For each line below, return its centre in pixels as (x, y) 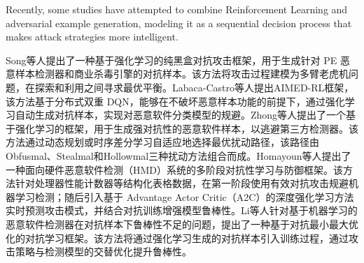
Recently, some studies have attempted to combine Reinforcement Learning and (177, 9)
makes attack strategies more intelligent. (92, 37)
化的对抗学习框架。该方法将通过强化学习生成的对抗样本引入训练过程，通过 (177, 238)
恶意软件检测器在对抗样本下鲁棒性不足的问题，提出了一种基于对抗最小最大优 (182, 224)
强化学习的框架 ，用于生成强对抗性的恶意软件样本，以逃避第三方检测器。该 (187, 128)
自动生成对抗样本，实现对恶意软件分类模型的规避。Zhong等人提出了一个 (181, 115)
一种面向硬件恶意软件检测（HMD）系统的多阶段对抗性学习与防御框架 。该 (175, 169)
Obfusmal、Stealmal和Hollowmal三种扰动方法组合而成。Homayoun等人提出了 (178, 155)
